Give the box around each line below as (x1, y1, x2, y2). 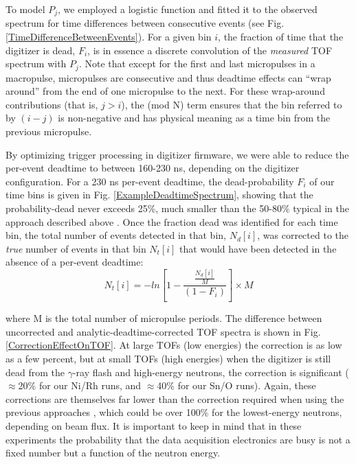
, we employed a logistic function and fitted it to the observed (58, 2, 318, 16)
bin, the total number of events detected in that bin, (5, 228, 226, 242)
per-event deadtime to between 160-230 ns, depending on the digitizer (5, 161, 300, 175)
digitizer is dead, (5, 43, 76, 57)
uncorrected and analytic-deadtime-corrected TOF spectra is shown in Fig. (5, 324, 321, 338)
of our (309, 174, 335, 188)
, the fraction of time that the (218, 30, 344, 44)
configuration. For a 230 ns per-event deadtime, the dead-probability (5, 174, 294, 188)
